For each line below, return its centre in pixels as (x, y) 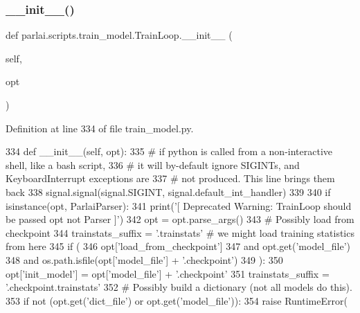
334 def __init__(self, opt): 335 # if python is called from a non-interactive (169, 151)
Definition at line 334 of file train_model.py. (100, 128)
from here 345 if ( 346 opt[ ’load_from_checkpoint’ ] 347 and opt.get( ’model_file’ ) (178, 246)
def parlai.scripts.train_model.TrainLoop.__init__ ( (119, 35)
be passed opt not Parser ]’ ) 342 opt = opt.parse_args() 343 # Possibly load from (180, 219)
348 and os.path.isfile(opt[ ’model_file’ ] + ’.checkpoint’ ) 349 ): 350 (144, 259)
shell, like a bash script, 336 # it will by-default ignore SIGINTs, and (153, 164)
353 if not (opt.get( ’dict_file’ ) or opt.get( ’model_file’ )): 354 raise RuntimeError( (177, 300)
